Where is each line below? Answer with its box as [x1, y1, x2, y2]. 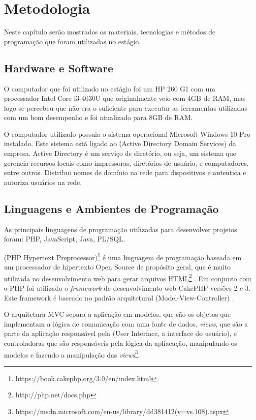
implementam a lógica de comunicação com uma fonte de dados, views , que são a [4, 318, 248, 329]
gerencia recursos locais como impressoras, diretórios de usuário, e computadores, [4, 157, 249, 168]
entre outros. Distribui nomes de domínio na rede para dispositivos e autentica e [4, 167, 246, 178]
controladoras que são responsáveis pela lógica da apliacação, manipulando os [4, 337, 237, 348]
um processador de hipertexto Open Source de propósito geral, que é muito [4, 262, 231, 272]
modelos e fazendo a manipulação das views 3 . [4, 348, 140, 360]
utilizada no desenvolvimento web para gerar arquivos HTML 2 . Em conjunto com [4, 271, 252, 283]
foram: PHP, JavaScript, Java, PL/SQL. [4, 234, 126, 244]
